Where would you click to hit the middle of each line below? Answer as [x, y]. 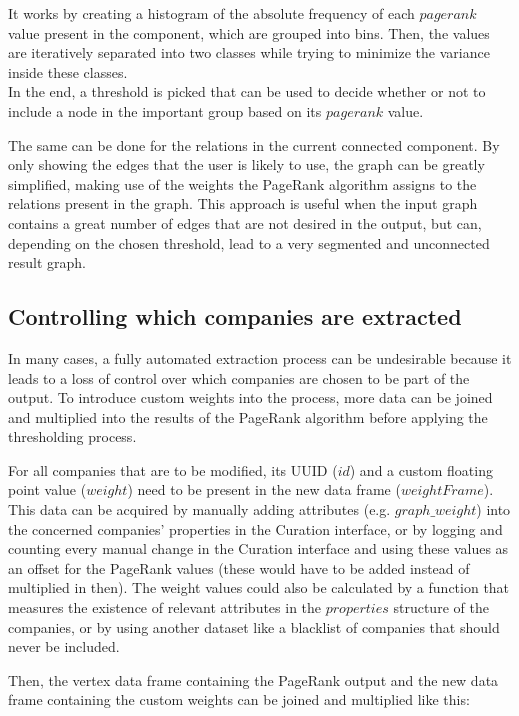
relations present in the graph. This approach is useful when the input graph [243, 203]
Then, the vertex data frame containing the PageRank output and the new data [253, 679]
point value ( [47, 489]
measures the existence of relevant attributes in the [165, 607]
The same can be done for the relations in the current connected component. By [254, 144]
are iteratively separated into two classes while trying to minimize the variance [249, 52]
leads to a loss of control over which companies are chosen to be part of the [239, 377]
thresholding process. [72, 436]
